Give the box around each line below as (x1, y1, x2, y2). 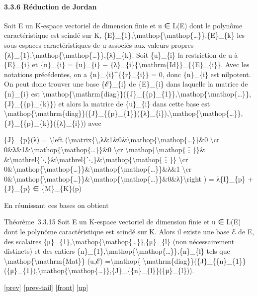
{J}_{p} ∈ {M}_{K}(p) (4, 183, 82, 194)
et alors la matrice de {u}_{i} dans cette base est (58, 98, 210, 108)
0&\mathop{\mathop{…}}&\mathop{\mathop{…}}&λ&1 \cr (4, 164, 192, 174)
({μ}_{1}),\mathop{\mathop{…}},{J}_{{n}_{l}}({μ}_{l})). (4, 265, 194, 276)
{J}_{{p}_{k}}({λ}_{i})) (4, 117, 86, 128)
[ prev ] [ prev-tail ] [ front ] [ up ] (4, 282, 88, 293)
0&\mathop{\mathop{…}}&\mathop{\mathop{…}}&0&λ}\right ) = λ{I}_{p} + (4, 173, 254, 184)
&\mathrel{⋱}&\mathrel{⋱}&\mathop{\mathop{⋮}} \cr (4, 154, 188, 164)
